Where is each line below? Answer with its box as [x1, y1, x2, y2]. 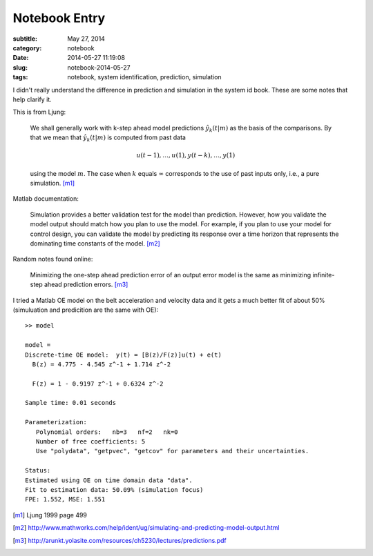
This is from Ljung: [12, 108, 66, 117]
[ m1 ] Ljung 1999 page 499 [12, 510, 88, 519]
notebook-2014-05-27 [67, 63, 131, 72]
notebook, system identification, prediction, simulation [67, 73, 222, 81]
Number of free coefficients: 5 [35, 438, 146, 446]
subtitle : [12, 34, 38, 43]
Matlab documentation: [12, 195, 79, 203]
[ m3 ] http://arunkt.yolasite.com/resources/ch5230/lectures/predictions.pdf [12, 536, 227, 544]
